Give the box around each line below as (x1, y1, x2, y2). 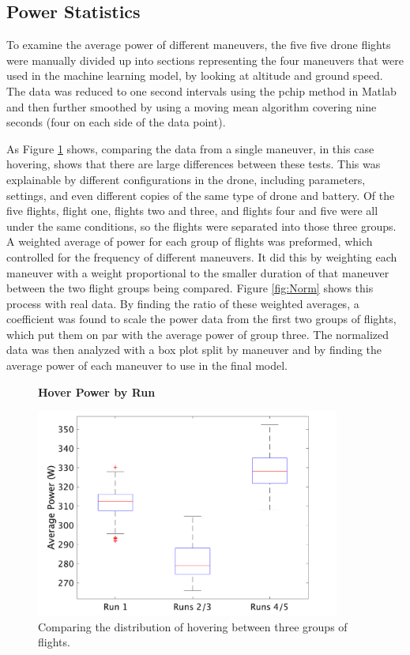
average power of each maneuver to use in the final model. (6, 357, 288, 374)
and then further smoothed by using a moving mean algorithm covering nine (6, 98, 377, 115)
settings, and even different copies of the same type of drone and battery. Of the (6, 186, 395, 203)
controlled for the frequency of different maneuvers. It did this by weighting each (6, 248, 397, 265)
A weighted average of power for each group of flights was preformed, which (6, 233, 373, 250)
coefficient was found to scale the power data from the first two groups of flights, (6, 311, 397, 327)
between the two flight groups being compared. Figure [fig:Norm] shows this (6, 280, 374, 296)
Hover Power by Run (38, 383, 156, 400)
